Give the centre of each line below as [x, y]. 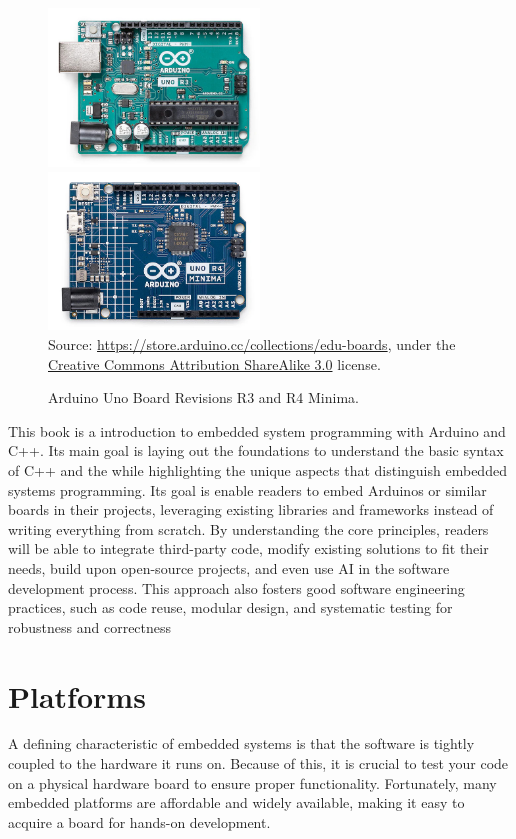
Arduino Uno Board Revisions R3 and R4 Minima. [203, 397]
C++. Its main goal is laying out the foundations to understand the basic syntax [256, 450]
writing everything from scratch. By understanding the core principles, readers [248, 528]
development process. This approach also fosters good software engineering [236, 587]
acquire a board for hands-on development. [139, 821]
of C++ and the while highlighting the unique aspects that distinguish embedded [257, 469]
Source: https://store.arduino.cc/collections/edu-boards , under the [252, 344]
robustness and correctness [90, 626]
